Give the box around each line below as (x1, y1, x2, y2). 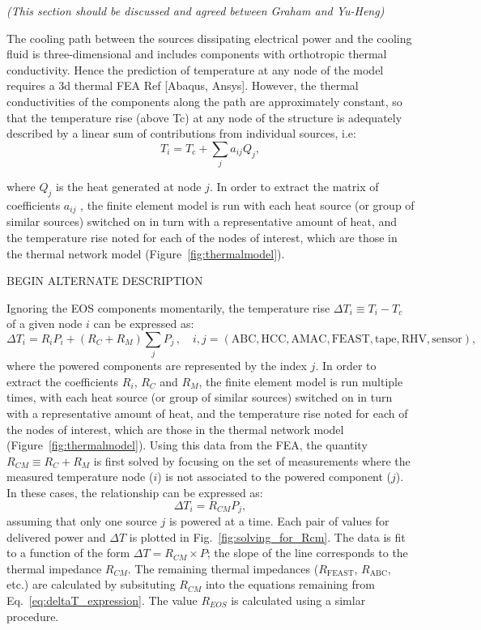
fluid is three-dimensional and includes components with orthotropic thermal (6, 45, 387, 62)
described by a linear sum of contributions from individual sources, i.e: (6, 125, 356, 142)
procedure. (6, 607, 59, 624)
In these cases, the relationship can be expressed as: (6, 483, 263, 500)
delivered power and (6, 528, 106, 545)
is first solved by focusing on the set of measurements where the (93, 452, 411, 469)
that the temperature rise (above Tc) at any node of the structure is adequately (6, 109, 402, 126)
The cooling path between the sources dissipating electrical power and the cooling (6, 29, 412, 46)
